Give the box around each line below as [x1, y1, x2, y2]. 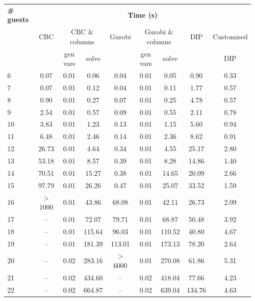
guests [7, 14, 29, 25]
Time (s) [127, 9, 158, 20]
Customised [213, 31, 248, 41]
